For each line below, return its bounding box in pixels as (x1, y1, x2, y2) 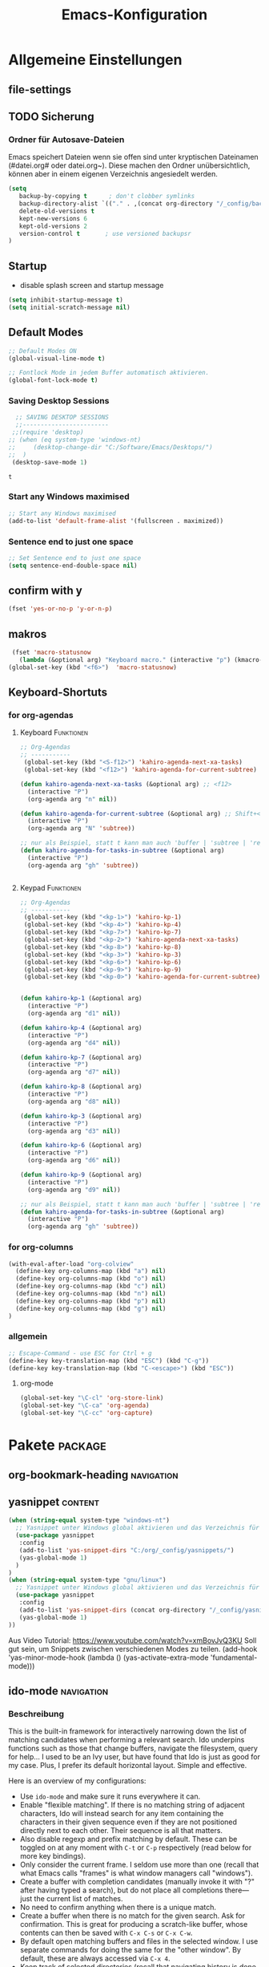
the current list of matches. (34, 1894, 123, 1904)
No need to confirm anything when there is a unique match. (19, 1903, 217, 1912)
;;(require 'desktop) (11, 428, 84, 436)
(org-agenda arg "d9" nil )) (27, 1186, 122, 1194)
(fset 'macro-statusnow (11, 648, 91, 657)
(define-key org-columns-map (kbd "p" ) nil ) (15, 1297, 167, 1305)
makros (8, 627, 47, 641)
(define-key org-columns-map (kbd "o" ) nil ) (15, 1275, 167, 1283)
